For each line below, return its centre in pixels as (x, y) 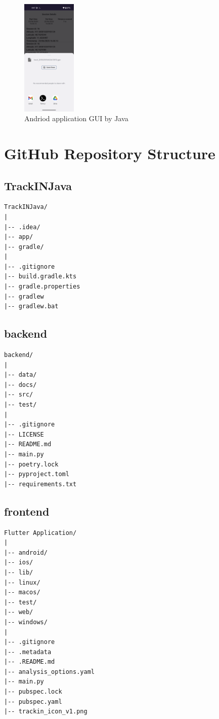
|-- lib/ (19, 572)
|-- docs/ (20, 385)
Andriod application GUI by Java (76, 118)
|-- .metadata (28, 652)
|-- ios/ (19, 563)
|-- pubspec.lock (33, 692)
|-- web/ (19, 612)
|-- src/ (19, 395)
